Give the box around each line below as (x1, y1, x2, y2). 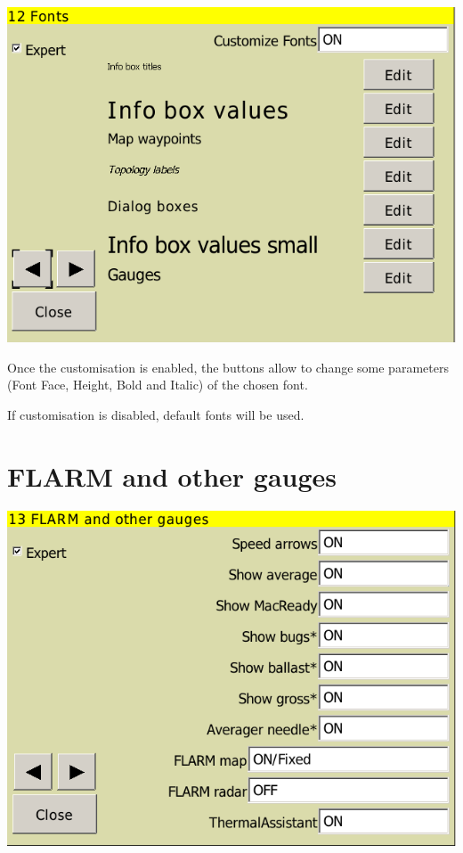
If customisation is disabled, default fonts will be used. (7, 405, 305, 423)
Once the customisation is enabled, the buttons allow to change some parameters (7, 357, 449, 376)
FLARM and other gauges (7, 457, 337, 494)
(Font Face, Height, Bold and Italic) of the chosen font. (7, 375, 308, 394)
